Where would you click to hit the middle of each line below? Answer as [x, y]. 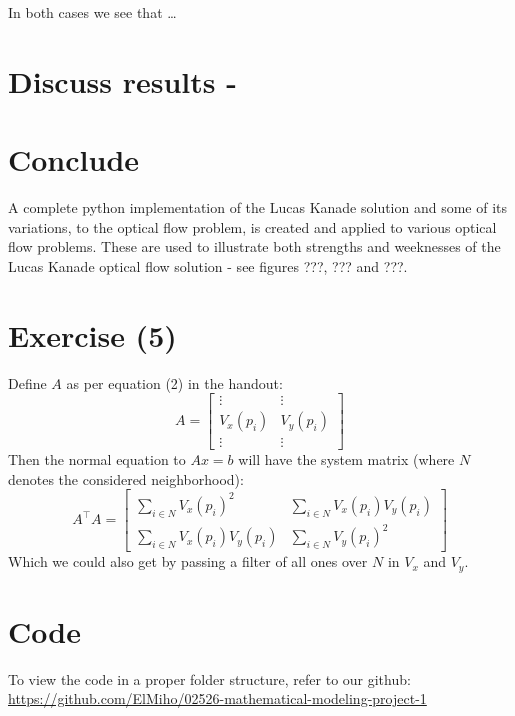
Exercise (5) [92, 334]
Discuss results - [122, 80]
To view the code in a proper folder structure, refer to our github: [209, 678]
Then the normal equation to [97, 459]
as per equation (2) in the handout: [174, 382]
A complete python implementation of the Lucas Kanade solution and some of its [258, 207]
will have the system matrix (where [346, 459]
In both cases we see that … [92, 12]
